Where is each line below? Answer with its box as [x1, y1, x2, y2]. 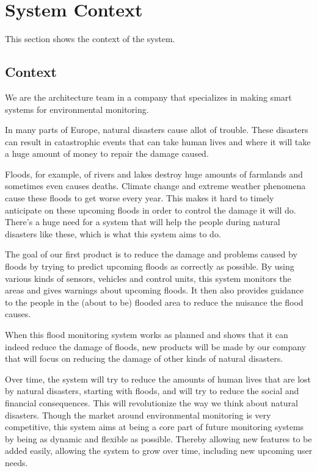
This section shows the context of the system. [5, 32, 175, 45]
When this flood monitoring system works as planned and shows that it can [5, 328, 288, 341]
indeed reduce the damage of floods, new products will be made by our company [5, 340, 306, 353]
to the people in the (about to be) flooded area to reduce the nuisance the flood [5, 295, 304, 308]
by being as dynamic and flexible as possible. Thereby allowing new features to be [5, 432, 312, 445]
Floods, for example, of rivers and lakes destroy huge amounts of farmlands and [5, 167, 303, 180]
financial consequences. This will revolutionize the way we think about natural [5, 396, 298, 409]
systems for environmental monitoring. [5, 102, 149, 115]
